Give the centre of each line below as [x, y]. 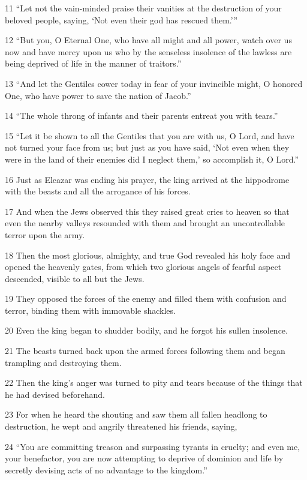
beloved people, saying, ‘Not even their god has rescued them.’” [121, 19]
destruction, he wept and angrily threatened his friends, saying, [121, 426]
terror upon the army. [45, 234]
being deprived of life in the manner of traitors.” [93, 63]
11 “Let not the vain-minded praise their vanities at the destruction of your [143, 8]
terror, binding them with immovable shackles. [90, 310]
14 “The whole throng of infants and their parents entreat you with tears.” [142, 115]
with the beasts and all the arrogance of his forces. [98, 191]
